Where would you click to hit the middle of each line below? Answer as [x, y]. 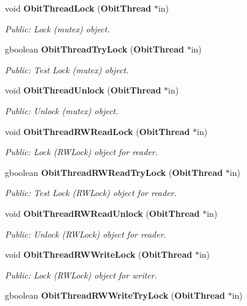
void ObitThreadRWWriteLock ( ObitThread [99, 254]
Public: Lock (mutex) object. [57, 28]
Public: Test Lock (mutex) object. [67, 69]
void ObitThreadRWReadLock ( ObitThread [98, 131]
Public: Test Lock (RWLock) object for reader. [91, 193]
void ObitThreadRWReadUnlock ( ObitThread [102, 213]
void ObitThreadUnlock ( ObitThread [83, 90]
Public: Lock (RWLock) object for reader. [82, 152]
